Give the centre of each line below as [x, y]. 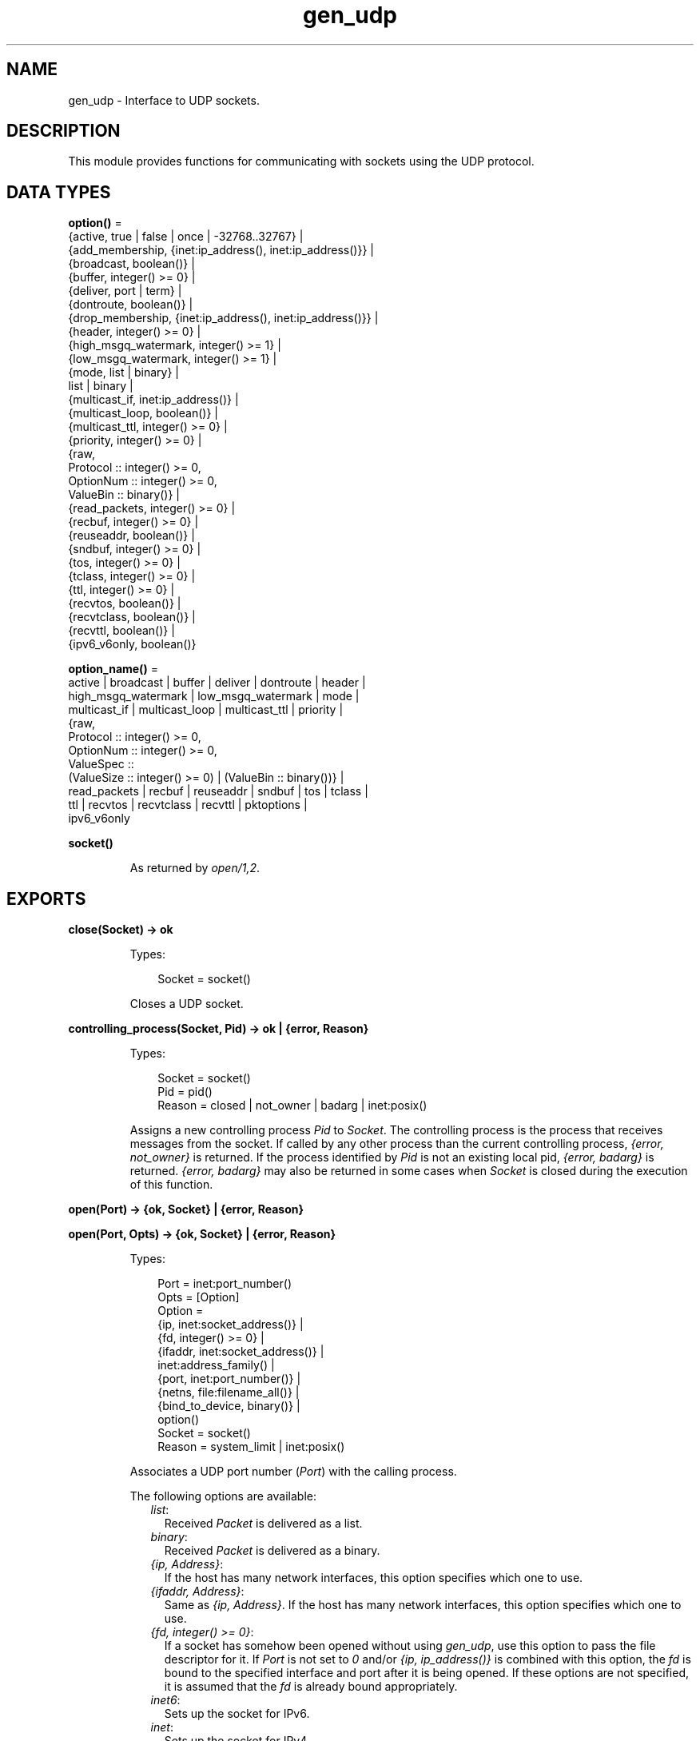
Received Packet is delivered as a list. [263, 1524]
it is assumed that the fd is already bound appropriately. [311, 1687]
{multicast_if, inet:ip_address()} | [153, 400]
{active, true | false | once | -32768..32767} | [186, 237]
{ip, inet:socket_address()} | [231, 1325]
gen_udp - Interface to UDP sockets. [164, 100]
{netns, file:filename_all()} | [229, 1392]
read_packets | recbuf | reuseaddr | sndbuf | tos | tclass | [218, 791]
